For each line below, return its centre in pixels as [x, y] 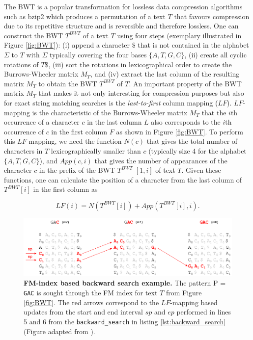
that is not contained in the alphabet [193, 45]
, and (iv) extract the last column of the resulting [165, 74]
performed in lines [204, 312]
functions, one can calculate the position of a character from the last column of [123, 179]
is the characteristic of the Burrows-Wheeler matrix [110, 112]
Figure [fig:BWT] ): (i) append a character [67, 45]
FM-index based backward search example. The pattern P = [125, 283]
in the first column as [65, 189]
